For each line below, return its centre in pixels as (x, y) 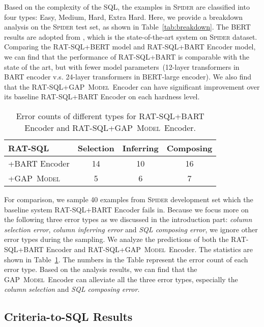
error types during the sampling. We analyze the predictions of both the (116, 239)
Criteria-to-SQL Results (68, 317)
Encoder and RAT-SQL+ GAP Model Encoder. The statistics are (150, 249)
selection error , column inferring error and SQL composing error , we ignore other (131, 229)
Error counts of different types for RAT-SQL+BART (110, 116)
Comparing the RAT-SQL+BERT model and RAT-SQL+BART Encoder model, (130, 47)
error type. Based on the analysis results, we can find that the (101, 269)
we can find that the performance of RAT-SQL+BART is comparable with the (127, 56)
